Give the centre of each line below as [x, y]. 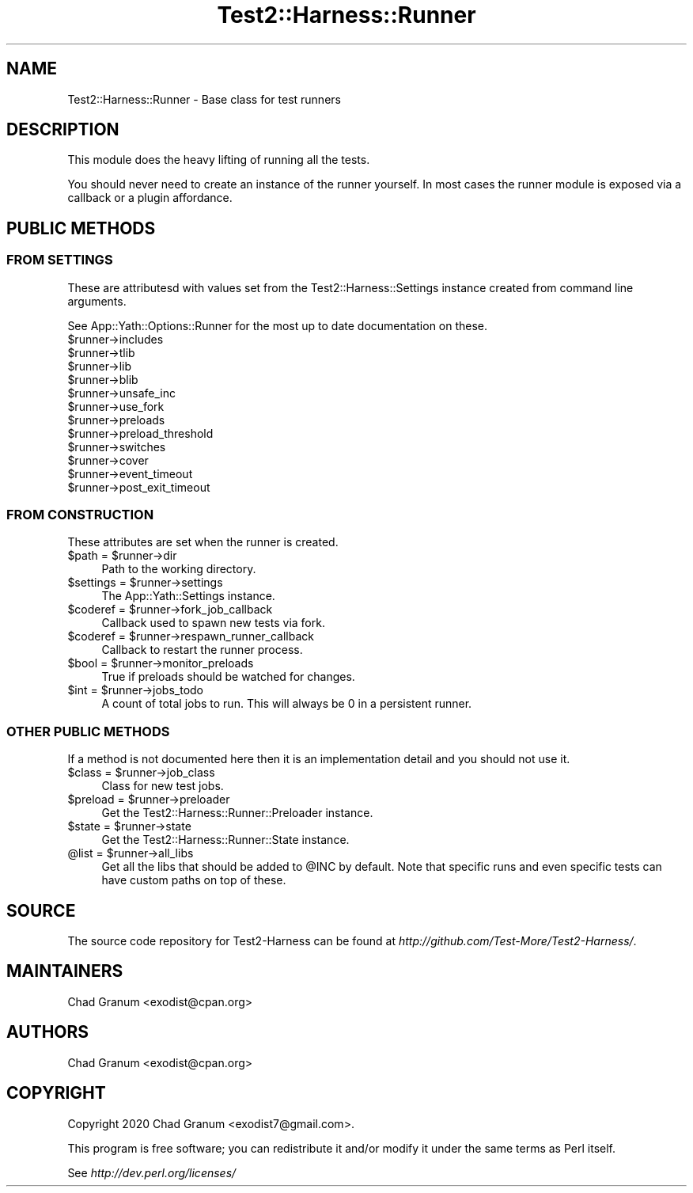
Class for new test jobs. [163, 786]
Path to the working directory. [179, 569]
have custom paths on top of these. [194, 880]
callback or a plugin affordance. [150, 198]
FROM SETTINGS [60, 260]
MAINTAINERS [65, 971]
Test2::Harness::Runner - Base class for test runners [204, 99]
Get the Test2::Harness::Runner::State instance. [225, 840]
